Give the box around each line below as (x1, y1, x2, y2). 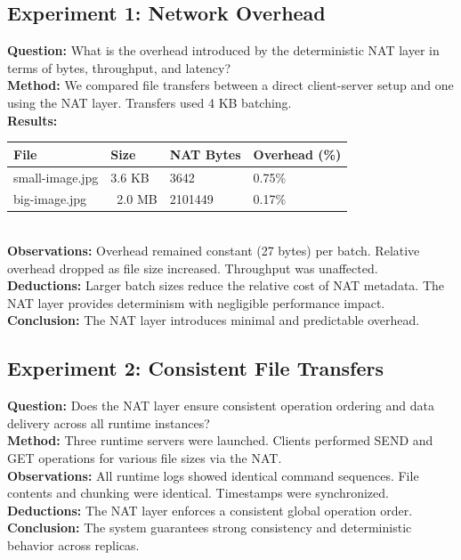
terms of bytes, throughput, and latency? (7, 58, 231, 77)
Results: (7, 110, 58, 129)
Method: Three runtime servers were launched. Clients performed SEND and (7, 431, 433, 450)
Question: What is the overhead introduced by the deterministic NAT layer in (7, 41, 440, 60)
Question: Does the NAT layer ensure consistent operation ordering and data (7, 396, 434, 415)
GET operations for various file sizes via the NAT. (7, 449, 282, 467)
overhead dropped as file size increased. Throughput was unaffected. (7, 258, 378, 277)
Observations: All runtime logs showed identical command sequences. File (7, 466, 419, 484)
